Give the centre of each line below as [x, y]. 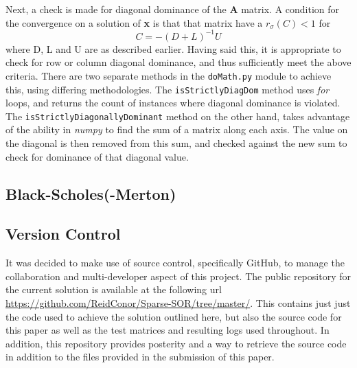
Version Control [63, 234]
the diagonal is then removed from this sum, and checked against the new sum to [176, 143]
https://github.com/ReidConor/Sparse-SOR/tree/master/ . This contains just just [178, 302]
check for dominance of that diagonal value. [97, 156]
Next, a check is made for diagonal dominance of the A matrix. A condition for [173, 9]
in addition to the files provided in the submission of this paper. [140, 357]
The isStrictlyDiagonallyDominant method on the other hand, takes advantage [178, 116]
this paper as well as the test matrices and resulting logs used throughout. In [168, 330]
